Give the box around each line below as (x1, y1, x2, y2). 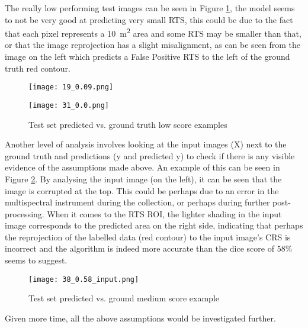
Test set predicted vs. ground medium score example (28, 292, 219, 304)
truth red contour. (5, 62, 70, 74)
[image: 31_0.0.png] (28, 101, 110, 110)
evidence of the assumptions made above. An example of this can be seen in (5, 161, 280, 173)
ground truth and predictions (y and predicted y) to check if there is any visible (5, 149, 295, 162)
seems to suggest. (5, 254, 68, 266)
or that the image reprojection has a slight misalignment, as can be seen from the (5, 38, 301, 51)
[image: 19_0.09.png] (28, 83, 114, 92)
